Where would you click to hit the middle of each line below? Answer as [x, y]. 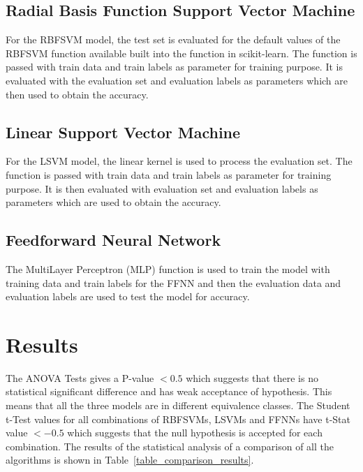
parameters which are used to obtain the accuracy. [113, 202]
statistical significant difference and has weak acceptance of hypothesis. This [169, 391]
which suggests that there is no [252, 377]
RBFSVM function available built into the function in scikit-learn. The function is [181, 53]
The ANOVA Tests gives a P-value [80, 377]
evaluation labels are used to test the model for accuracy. [128, 296]
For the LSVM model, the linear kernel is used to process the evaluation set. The [179, 161]
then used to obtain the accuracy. [77, 94]
